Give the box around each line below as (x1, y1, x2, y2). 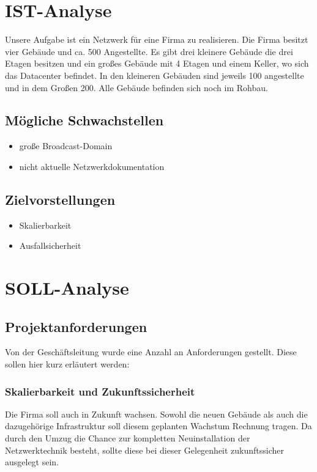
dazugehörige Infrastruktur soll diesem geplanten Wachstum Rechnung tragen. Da (5, 419, 312, 432)
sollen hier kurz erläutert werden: (5, 358, 130, 371)
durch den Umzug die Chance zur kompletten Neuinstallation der (5, 432, 250, 444)
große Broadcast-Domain (19, 139, 113, 152)
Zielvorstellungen (5, 190, 116, 208)
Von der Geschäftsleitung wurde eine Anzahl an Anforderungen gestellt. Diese (5, 345, 297, 358)
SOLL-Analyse (5, 275, 129, 300)
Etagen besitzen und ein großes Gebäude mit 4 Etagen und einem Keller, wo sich (5, 57, 309, 70)
